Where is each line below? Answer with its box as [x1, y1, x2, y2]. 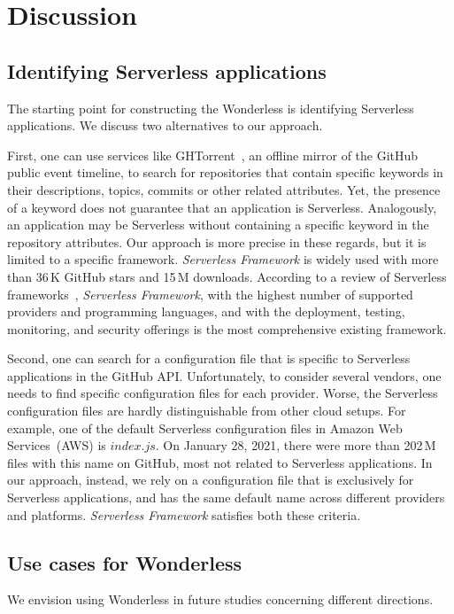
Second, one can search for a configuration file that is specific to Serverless [7, 349, 411, 368]
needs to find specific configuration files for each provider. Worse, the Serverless [7, 384, 438, 402]
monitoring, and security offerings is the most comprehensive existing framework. [7, 319, 447, 338]
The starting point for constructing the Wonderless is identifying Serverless [7, 98, 414, 117]
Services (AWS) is [7, 436, 106, 455]
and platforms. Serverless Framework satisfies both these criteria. [7, 505, 361, 524]
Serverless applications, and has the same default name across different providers [7, 488, 445, 507]
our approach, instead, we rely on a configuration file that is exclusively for [7, 470, 414, 489]
